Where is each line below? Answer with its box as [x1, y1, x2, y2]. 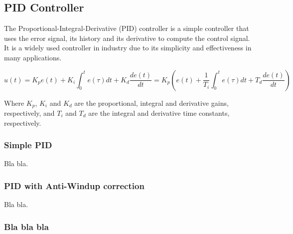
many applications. [4, 52, 62, 62]
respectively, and [4, 108, 55, 118]
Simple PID [4, 139, 52, 151]
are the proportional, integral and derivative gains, [74, 97, 229, 108]
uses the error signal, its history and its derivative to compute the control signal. [4, 32, 250, 43]
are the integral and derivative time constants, [88, 108, 230, 118]
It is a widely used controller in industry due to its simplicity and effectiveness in [4, 42, 252, 53]
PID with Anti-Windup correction [4, 179, 145, 192]
